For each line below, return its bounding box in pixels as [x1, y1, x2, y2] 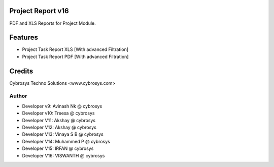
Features [9, 33, 38, 42]
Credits [9, 67, 33, 75]
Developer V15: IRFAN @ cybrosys [22, 145, 94, 151]
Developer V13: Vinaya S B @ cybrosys [22, 131, 104, 137]
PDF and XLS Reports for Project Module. [9, 20, 96, 26]
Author [9, 92, 27, 99]
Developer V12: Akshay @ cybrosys [22, 124, 96, 131]
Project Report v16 [9, 7, 69, 15]
